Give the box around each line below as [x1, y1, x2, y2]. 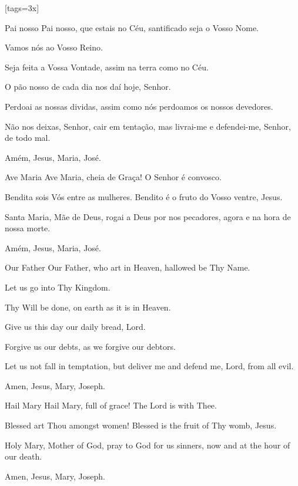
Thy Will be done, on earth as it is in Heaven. [5, 301, 171, 313]
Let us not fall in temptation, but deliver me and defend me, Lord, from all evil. [5, 360, 294, 372]
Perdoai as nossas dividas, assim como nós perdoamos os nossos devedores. [5, 100, 273, 112]
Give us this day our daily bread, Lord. [5, 320, 146, 333]
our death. [5, 450, 42, 463]
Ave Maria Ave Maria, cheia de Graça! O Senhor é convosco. [5, 171, 222, 183]
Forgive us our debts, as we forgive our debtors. [5, 340, 176, 352]
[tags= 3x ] [5, 2, 39, 14]
